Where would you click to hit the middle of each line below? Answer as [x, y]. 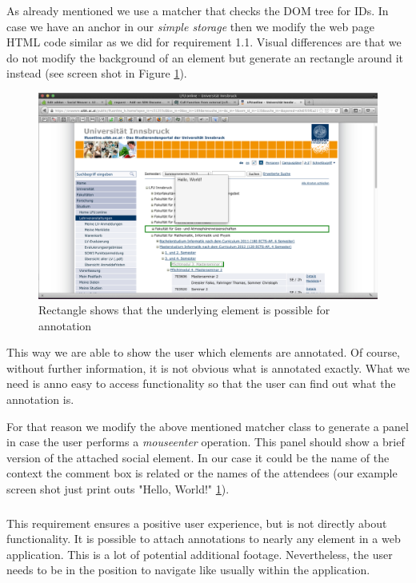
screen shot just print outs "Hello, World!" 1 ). [118, 489]
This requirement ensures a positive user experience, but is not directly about [197, 523]
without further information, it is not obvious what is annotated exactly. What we [208, 367]
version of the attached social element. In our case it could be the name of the [198, 457]
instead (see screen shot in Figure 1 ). [97, 73]
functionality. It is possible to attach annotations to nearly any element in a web [204, 539]
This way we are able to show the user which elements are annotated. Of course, [204, 352]
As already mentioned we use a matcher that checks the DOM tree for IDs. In [198, 10]
